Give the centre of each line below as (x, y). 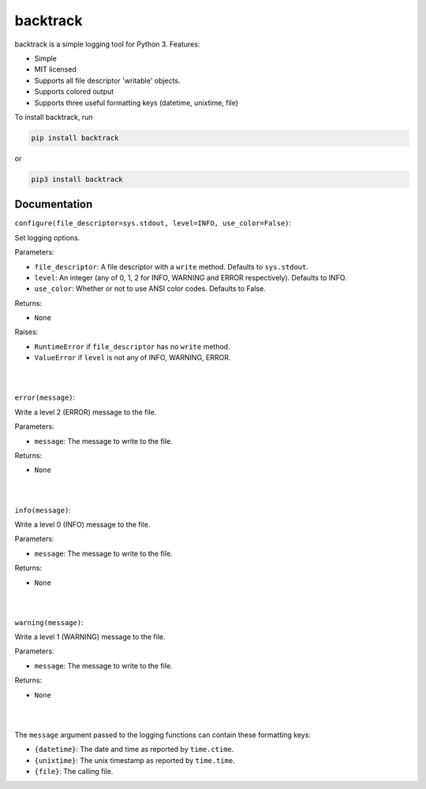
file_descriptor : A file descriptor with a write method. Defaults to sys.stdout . (172, 266)
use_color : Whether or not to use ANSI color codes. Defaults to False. (150, 288)
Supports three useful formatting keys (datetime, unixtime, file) (136, 102)
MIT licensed (55, 69)
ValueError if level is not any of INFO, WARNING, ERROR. (133, 358)
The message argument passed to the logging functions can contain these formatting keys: (163, 735)
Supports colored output (74, 91)
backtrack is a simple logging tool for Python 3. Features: (107, 44)
